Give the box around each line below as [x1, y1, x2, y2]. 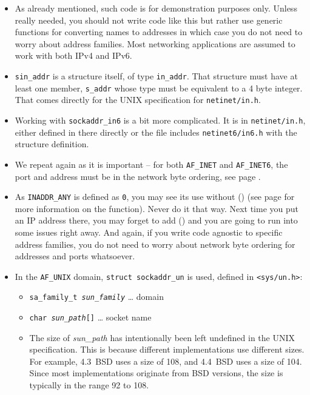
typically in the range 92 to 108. [29, 379, 149, 391]
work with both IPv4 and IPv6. [15, 49, 132, 62]
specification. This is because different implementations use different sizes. [29, 343, 305, 356]
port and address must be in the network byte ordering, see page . [15, 170, 261, 182]
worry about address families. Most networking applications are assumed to [15, 37, 295, 50]
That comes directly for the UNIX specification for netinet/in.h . [15, 93, 261, 106]
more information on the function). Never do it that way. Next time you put [15, 202, 298, 214]
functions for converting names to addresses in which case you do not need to [15, 25, 303, 38]
